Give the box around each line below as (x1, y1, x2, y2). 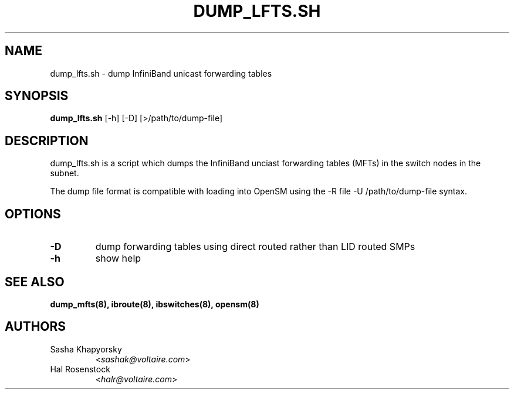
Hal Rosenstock (50, 364, 110, 374)
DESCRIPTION (5, 133, 89, 148)
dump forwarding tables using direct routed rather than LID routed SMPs (95, 241, 415, 253)
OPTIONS (5, 206, 61, 221)
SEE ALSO (5, 274, 65, 289)
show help (95, 252, 141, 265)
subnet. (50, 168, 79, 179)
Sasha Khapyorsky (50, 344, 122, 354)
